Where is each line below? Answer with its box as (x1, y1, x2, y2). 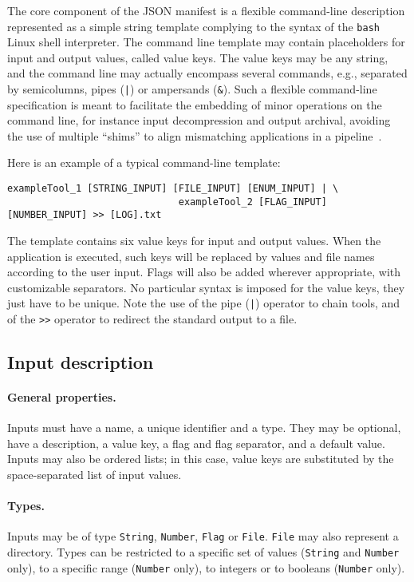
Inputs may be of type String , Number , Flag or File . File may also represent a (7, 528, 399, 544)
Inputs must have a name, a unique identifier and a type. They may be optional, (7, 419, 401, 436)
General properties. (7, 389, 116, 406)
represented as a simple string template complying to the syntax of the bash (7, 18, 380, 34)
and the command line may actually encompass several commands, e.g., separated (7, 65, 408, 81)
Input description (7, 350, 154, 374)
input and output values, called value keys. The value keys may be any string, (7, 49, 388, 65)
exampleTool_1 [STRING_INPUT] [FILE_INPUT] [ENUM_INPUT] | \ (7, 183, 339, 195)
